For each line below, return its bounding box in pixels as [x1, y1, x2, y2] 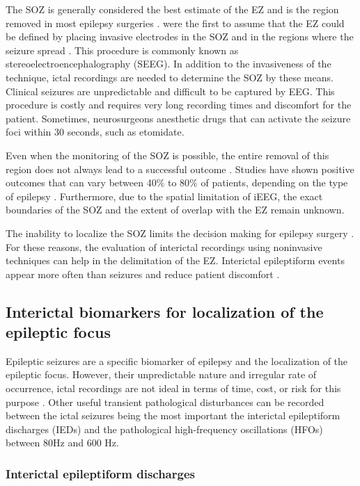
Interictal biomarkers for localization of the [6, 300, 324, 322]
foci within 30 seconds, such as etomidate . [6, 124, 185, 139]
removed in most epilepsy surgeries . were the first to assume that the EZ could [6, 15, 345, 30]
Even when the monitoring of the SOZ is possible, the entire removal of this [6, 147, 329, 162]
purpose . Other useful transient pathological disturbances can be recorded [6, 394, 324, 409]
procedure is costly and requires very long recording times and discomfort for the [6, 97, 352, 112]
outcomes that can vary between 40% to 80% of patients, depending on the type [6, 175, 348, 190]
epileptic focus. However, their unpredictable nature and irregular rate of [6, 367, 317, 382]
